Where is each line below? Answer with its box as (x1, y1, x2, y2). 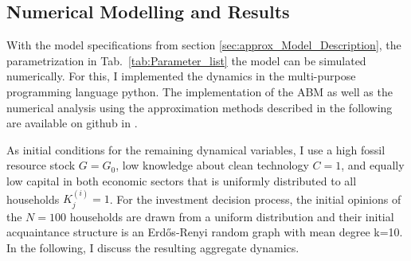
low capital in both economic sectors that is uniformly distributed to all (6, 172, 357, 189)
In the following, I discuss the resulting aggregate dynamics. (6, 239, 299, 255)
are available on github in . (6, 115, 138, 131)
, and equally (341, 157, 405, 173)
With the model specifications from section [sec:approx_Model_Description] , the (6, 37, 401, 53)
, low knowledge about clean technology (115, 157, 309, 173)
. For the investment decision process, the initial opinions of (109, 190, 401, 207)
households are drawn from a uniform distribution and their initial (69, 208, 394, 224)
